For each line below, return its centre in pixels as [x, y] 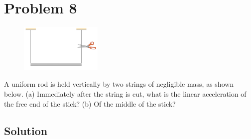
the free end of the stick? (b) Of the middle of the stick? [90, 103]
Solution [26, 130]
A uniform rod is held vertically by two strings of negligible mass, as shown [119, 84]
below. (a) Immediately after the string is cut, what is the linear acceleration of [125, 93]
